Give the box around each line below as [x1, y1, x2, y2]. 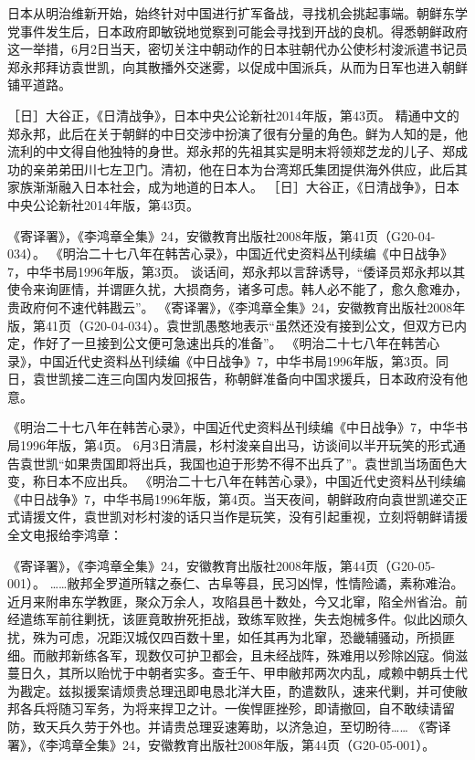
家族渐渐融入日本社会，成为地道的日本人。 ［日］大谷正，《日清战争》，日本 [7, 177, 459, 196]
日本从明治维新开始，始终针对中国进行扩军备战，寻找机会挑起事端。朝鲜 [7, 4, 442, 22]
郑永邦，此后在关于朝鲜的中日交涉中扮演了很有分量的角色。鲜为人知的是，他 [7, 123, 468, 142]
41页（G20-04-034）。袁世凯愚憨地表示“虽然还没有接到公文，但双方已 [45, 315, 454, 334]
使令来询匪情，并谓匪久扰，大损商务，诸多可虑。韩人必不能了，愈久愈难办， [7, 280, 468, 299]
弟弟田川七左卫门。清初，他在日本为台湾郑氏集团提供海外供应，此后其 [45, 159, 468, 178]
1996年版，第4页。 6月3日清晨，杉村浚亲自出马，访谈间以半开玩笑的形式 [19, 436, 453, 455]
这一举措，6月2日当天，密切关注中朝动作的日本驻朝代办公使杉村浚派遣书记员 [7, 39, 468, 58]
